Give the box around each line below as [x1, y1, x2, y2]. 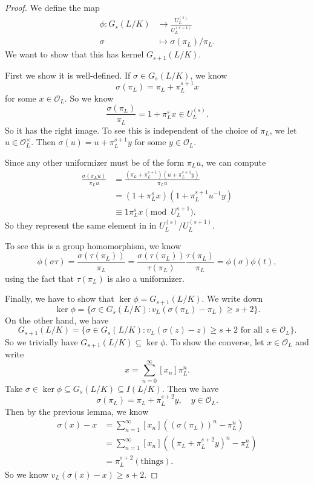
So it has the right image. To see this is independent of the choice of [5, 123, 258, 136]
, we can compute [201, 155, 266, 168]
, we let [269, 123, 297, 136]
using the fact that [5, 272, 74, 284]
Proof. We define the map [5, 1, 100, 13]
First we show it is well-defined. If [5, 68, 131, 81]
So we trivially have [5, 335, 78, 348]
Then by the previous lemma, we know [5, 405, 149, 417]
